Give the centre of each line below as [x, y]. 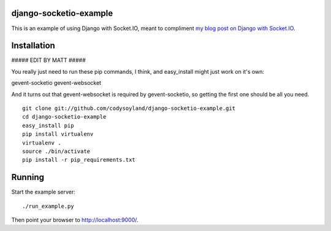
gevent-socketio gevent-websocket [56, 83]
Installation [33, 46]
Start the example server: [44, 192]
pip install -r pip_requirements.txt [79, 160]
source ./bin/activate [56, 151]
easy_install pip [48, 125]
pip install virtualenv [58, 134]
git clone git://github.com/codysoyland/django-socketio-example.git [129, 108]
